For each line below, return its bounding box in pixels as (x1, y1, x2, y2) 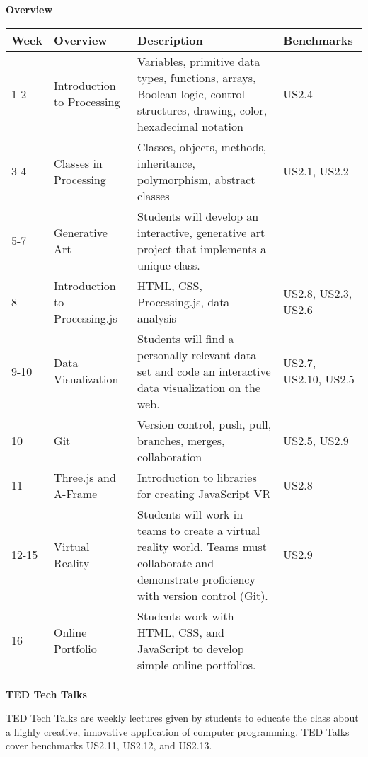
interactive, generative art (137, 224, 265, 241)
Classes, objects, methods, (137, 138, 267, 155)
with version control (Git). (137, 586, 268, 603)
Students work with (137, 607, 234, 624)
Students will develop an (137, 207, 259, 224)
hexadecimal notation (137, 117, 243, 134)
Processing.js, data (137, 293, 230, 310)
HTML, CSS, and (137, 623, 224, 640)
